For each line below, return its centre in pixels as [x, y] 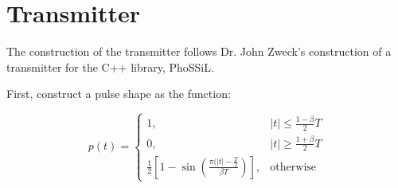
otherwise [293, 167]
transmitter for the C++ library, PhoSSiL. [110, 67]
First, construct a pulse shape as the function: [119, 94]
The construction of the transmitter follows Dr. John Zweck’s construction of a [199, 51]
